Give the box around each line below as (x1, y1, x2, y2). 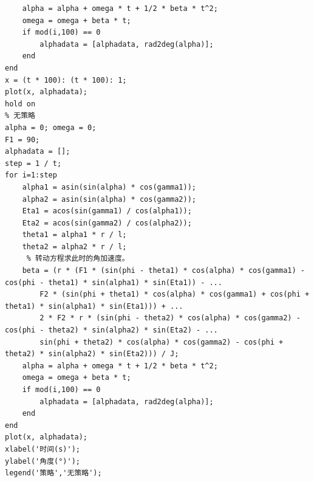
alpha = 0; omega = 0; (5, 123, 97, 132)
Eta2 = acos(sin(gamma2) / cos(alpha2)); (22, 218, 192, 227)
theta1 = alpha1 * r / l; (22, 230, 127, 239)
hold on (5, 99, 36, 108)
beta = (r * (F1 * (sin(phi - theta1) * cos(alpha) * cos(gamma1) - (22, 266, 305, 275)
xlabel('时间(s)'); (5, 444, 81, 453)
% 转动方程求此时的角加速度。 (26, 254, 129, 263)
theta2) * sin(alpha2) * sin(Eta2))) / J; (5, 349, 179, 359)
